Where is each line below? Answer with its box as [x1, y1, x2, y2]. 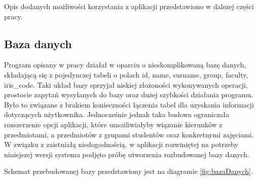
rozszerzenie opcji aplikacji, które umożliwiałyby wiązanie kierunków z [4, 119, 223, 129]
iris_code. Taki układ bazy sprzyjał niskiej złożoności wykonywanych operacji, [4, 79, 248, 90]
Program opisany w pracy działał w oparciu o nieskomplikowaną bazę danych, [4, 59, 246, 70]
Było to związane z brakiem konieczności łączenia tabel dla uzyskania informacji [4, 99, 254, 110]
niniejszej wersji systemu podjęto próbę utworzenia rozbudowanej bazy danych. [4, 149, 249, 159]
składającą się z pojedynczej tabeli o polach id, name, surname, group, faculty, [4, 69, 248, 80]
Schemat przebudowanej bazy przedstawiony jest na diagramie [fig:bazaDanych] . [4, 166, 253, 176]
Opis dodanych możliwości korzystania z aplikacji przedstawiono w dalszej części [4, 1, 254, 11]
